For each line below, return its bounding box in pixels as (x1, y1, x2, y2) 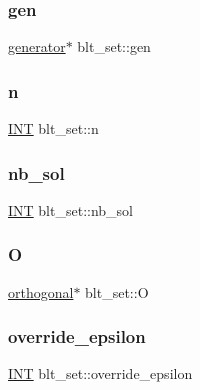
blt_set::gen (77, 36, 151, 57)
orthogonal (8, 281, 74, 302)
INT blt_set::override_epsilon (8, 363, 193, 384)
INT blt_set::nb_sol (8, 199, 134, 220)
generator (8, 36, 66, 57)
